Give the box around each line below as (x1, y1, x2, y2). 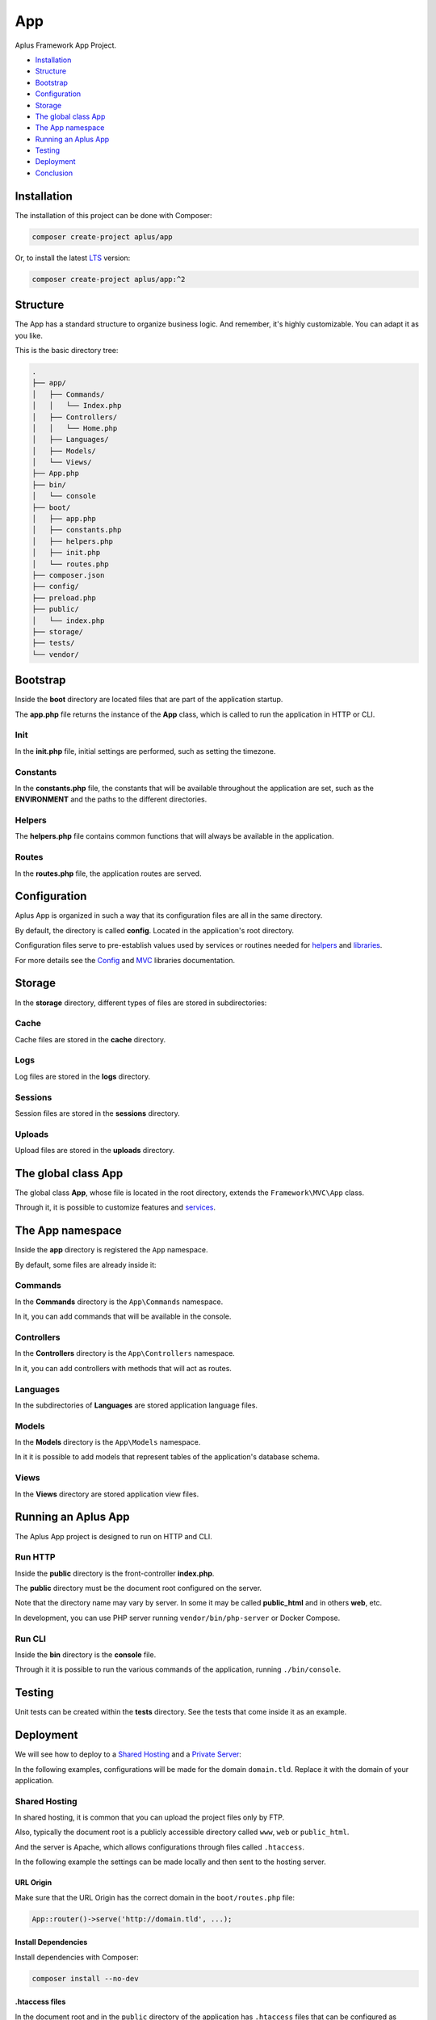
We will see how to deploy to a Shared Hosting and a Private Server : (15, 1749, 242, 1759)
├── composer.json (31, 570, 105, 579)
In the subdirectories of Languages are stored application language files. (15, 1400, 258, 1410)
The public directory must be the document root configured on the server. (15, 1584, 262, 1593)
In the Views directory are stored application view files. (15, 1489, 199, 1499)
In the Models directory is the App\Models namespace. (15, 1437, 201, 1447)
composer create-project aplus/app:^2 (31, 275, 186, 284)
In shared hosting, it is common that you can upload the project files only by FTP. (15, 1812, 285, 1822)
